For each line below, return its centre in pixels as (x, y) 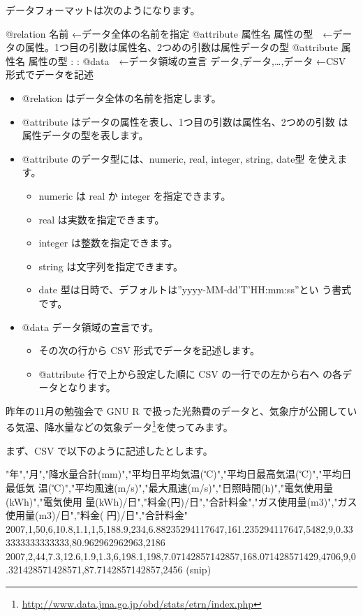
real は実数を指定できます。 (102, 219)
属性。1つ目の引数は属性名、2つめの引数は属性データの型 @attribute (181, 47)
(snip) (199, 570)
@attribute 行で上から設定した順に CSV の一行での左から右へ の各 (191, 373)
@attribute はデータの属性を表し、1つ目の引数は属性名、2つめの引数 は (185, 121)
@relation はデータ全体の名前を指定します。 (121, 97)
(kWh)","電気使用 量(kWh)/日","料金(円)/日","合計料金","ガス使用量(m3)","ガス (181, 501)
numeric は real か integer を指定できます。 (135, 195)
